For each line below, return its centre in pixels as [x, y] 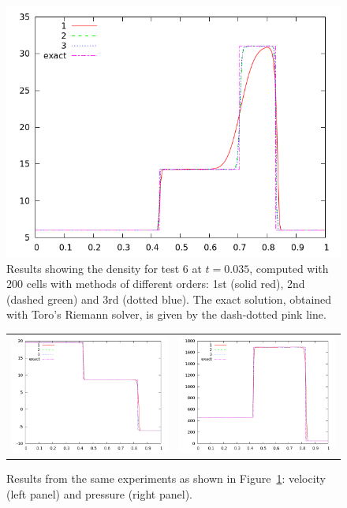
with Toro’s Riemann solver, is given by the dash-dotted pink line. [166, 314]
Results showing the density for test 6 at [104, 268]
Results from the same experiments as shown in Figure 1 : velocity [166, 478]
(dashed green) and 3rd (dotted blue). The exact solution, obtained [169, 299]
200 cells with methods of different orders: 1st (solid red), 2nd [156, 284]
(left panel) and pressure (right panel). [99, 493]
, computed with [289, 268]
